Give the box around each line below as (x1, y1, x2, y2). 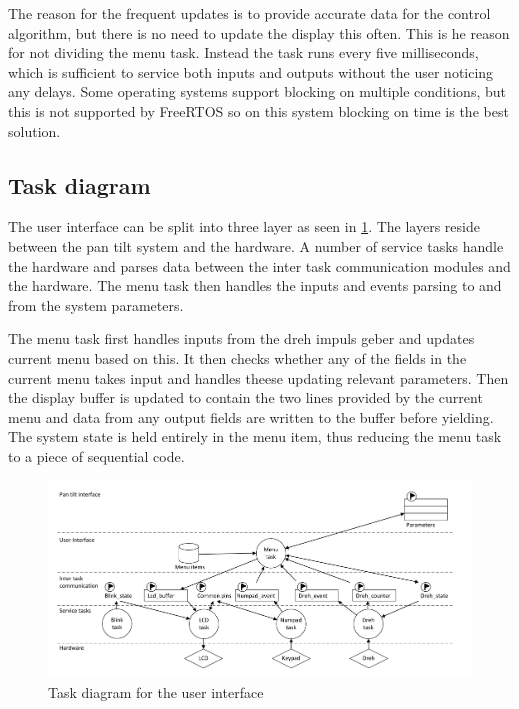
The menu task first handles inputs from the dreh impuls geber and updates (8, 328, 475, 349)
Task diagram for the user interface (48, 681, 264, 702)
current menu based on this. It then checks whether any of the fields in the (8, 347, 467, 368)
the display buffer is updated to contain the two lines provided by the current (8, 387, 483, 408)
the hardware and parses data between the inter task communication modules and (8, 255, 511, 276)
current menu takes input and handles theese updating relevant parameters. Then (8, 367, 509, 388)
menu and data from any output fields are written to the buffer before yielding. (8, 406, 494, 427)
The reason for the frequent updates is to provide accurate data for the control (8, 3, 491, 23)
